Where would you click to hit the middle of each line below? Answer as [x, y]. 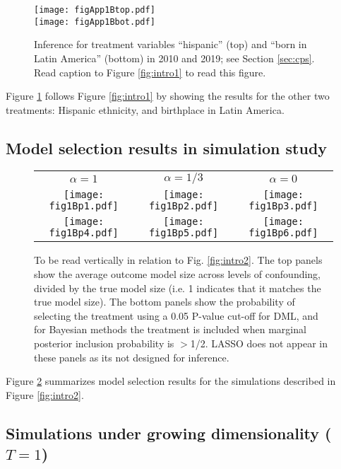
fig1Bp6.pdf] [283, 233]
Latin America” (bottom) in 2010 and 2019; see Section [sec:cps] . [174, 58]
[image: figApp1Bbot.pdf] [95, 22]
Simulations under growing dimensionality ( [169, 433]
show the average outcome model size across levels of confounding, [178, 274]
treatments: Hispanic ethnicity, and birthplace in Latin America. [145, 109]
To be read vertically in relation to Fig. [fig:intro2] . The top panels [178, 260]
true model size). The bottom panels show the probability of [164, 302]
